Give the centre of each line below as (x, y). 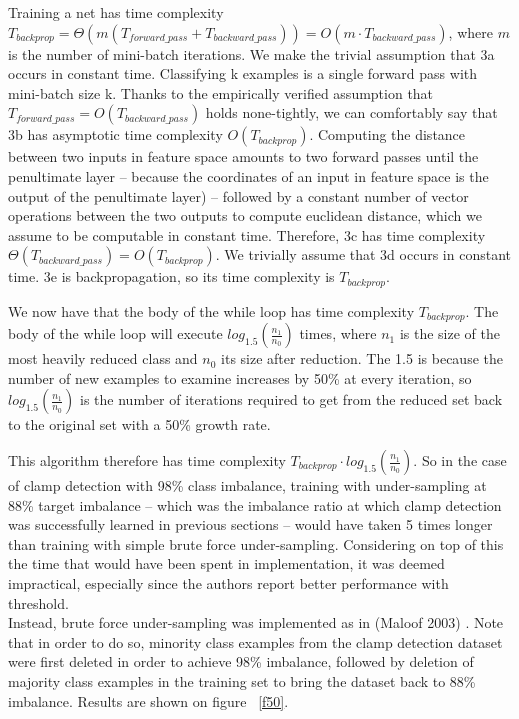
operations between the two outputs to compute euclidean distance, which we (245, 215)
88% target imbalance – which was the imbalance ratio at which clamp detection (255, 504)
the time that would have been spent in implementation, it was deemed (226, 563)
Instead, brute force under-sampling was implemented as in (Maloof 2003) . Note (256, 622)
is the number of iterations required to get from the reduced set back (291, 399)
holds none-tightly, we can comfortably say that (351, 112)
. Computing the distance (387, 134)
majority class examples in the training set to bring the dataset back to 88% (242, 680)
